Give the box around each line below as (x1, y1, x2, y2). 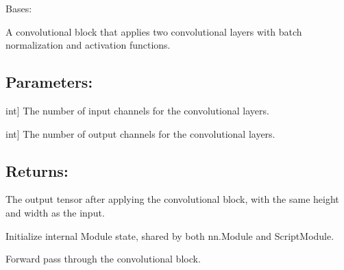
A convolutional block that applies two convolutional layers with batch (5, 24, 302, 38)
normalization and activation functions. (5, 38, 171, 52)
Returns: (5, 160, 69, 181)
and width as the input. (5, 205, 105, 219)
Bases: (5, 1, 32, 15)
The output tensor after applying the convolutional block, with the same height (5, 192, 339, 206)
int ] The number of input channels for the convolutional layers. (5, 103, 269, 117)
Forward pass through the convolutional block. (5, 251, 201, 266)
